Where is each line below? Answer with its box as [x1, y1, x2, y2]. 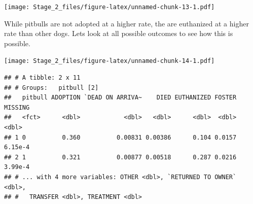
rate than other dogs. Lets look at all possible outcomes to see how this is [4, 28, 233, 39]
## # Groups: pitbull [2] [4, 84, 99, 91]
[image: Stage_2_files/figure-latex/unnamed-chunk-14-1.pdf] [4, 57, 215, 65]
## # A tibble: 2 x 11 [4, 74, 81, 82]
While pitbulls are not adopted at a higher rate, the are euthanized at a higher [4, 18, 249, 28]
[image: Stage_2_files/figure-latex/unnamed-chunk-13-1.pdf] [4, 4, 215, 11]
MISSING [4, 104, 30, 111]
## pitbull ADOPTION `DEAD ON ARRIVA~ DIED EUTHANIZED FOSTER [4, 94, 237, 101]
